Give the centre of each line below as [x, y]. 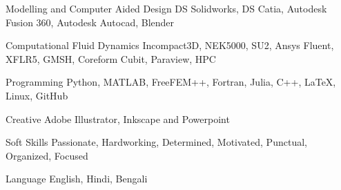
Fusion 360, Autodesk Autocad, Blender [90, 22]
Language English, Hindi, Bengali [77, 179]
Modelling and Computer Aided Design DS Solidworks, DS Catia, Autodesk [166, 8]
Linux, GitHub [37, 95]
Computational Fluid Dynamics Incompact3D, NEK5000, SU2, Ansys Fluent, [170, 45]
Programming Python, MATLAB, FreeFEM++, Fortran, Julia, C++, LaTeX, [171, 82]
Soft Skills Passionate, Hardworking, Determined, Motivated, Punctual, [156, 142]
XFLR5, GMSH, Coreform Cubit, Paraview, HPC [111, 58]
